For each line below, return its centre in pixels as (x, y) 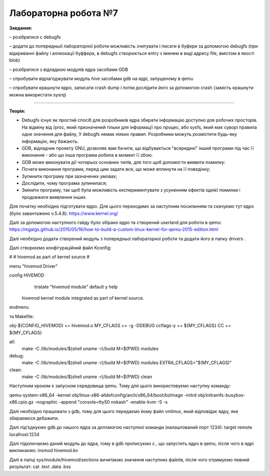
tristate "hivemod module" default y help (76, 287)
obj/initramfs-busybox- (221, 395)
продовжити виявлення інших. (54, 197)
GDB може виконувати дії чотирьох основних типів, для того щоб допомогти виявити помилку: (123, 162)
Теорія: (17, 111)
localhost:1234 (24, 434)
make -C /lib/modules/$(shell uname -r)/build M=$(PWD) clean (87, 377)
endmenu (19, 307)
